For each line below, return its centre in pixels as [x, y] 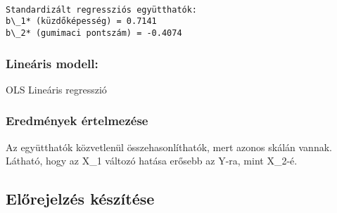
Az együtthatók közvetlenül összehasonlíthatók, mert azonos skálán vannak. [169, 147]
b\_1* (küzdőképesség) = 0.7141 [81, 21]
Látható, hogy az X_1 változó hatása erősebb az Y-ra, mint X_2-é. [152, 161]
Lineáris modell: [52, 63]
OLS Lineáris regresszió [56, 89]
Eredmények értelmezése [77, 121]
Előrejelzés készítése [80, 199]
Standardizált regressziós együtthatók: [102, 9]
